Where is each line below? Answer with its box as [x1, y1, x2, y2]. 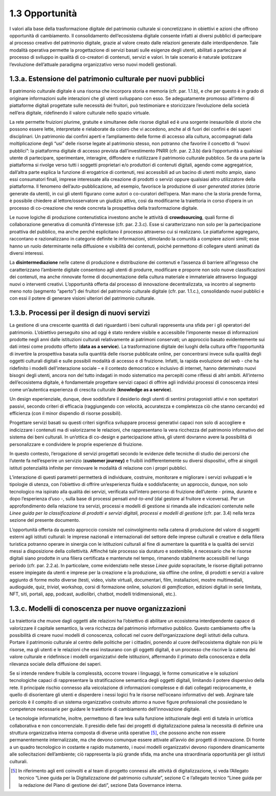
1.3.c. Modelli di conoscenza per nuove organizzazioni [9, 604, 186, 613]
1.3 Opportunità [9, 8, 77, 19]
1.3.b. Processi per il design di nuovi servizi [9, 308, 150, 317]
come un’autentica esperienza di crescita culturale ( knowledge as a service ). [9, 386, 173, 392]
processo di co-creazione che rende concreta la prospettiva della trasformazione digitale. [9, 205, 199, 211]
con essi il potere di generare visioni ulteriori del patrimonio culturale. [9, 295, 156, 301]
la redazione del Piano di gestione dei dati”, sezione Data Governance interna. [18, 782, 182, 788]
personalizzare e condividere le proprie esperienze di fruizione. [9, 441, 143, 447]
